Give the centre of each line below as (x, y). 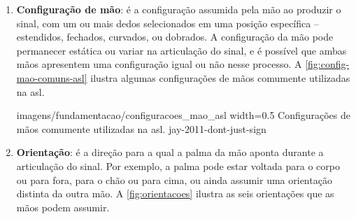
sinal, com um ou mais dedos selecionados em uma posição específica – (168, 23)
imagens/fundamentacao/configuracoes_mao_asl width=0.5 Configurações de (184, 115)
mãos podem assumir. (63, 207)
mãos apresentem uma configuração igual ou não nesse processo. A (159, 64)
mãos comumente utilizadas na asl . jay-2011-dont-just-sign (141, 128)
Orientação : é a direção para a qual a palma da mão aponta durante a (170, 152)
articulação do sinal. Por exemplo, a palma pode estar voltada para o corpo (178, 165)
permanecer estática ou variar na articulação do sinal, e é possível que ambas (181, 50)
